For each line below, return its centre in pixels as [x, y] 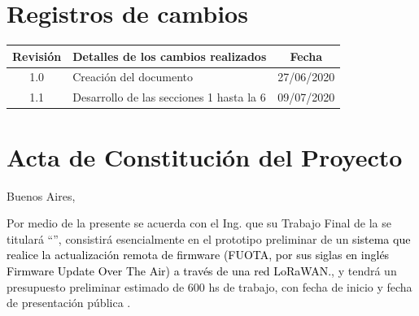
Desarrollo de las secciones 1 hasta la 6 [169, 97]
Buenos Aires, [41, 195]
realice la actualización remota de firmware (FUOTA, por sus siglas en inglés [198, 255]
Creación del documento [133, 77]
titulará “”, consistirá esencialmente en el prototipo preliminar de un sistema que [209, 238]
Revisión [37, 56]
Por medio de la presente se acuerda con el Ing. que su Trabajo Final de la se [199, 223]
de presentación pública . [69, 303]
